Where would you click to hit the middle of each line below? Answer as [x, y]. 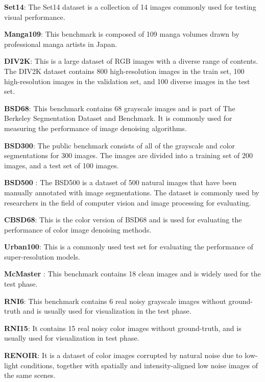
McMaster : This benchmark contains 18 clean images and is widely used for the [132, 274]
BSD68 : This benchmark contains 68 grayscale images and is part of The [120, 108]
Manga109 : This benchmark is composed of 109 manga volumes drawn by [122, 34]
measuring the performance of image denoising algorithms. [95, 128]
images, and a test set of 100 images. [62, 165]
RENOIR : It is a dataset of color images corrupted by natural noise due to [123, 355]
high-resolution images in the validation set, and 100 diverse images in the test [127, 81]
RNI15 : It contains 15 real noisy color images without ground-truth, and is [123, 328]
